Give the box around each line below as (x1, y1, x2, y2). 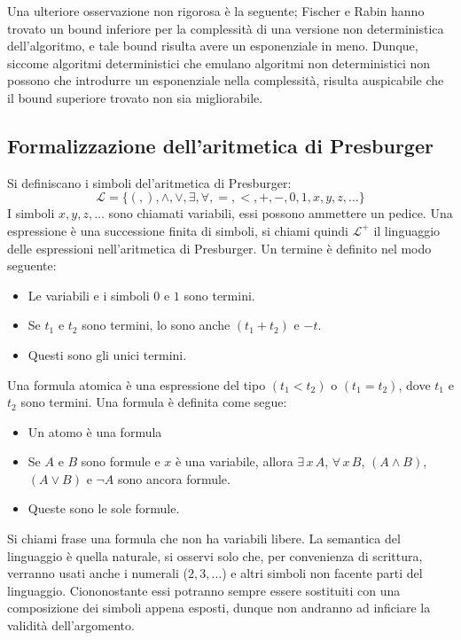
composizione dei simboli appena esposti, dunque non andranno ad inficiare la (7, 598, 431, 617)
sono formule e (81, 452, 160, 471)
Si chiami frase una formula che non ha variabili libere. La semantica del (7, 529, 401, 548)
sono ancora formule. (118, 469, 230, 488)
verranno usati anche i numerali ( (7, 564, 188, 582)
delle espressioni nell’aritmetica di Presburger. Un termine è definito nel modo (7, 238, 432, 257)
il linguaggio (373, 221, 441, 239)
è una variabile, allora (175, 452, 293, 471)
